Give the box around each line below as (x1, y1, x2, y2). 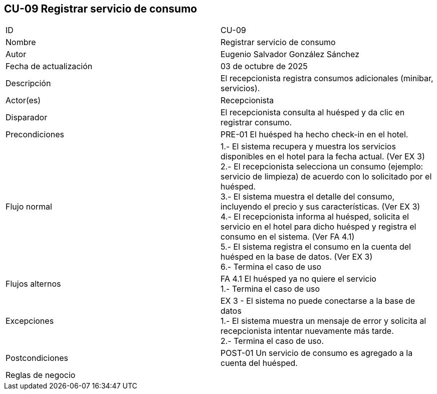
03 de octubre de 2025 (221, 61, 308, 72)
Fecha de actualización (6, 61, 93, 72)
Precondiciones (6, 129, 64, 140)
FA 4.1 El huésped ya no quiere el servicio (221, 274, 376, 284)
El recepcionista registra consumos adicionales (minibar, (221, 73, 433, 84)
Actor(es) (6, 95, 41, 106)
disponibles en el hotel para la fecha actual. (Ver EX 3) (221, 151, 425, 162)
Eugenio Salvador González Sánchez (221, 49, 359, 60)
